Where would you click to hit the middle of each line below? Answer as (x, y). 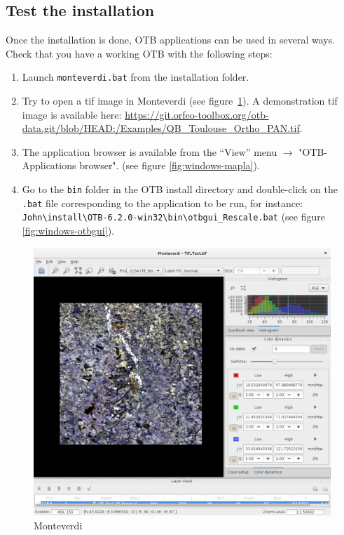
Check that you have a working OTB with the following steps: (139, 53)
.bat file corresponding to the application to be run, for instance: (163, 203)
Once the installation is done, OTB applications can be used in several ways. (171, 40)
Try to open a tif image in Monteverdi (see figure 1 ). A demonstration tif (180, 101)
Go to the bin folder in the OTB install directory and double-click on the (180, 189)
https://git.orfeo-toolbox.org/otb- (197, 114)
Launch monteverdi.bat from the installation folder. (136, 77)
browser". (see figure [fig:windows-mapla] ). (170, 165)
